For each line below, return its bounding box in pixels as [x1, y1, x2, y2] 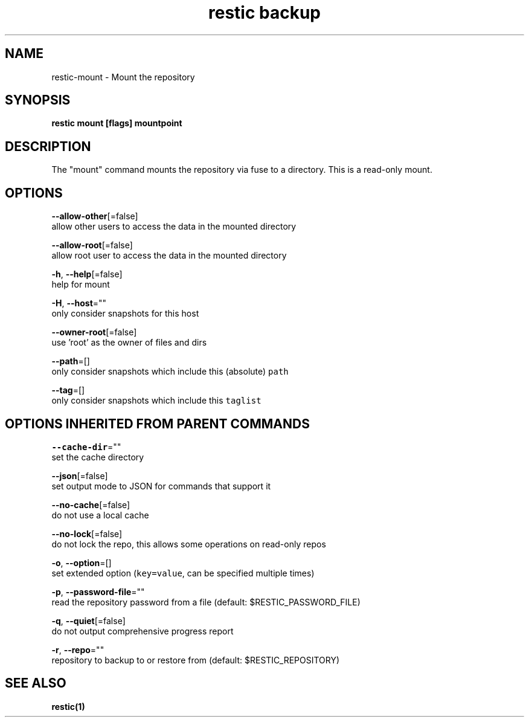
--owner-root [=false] [51, 327, 137, 338]
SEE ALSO [5, 675, 66, 691]
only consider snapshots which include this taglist [51, 395, 261, 406]
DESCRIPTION [5, 138, 91, 154]
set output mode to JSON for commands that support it [51, 480, 271, 491]
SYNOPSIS [5, 92, 71, 108]
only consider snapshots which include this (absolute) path [51, 366, 289, 377]
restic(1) [51, 701, 85, 712]
